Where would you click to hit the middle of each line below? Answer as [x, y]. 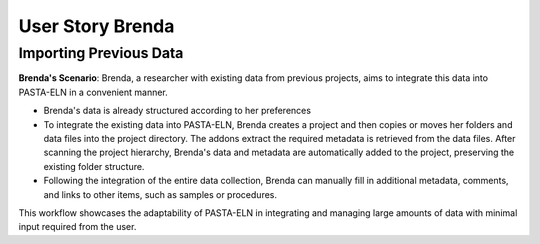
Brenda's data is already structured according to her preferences [177, 111]
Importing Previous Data [101, 53]
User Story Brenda [96, 26]
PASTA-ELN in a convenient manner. [93, 92]
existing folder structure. [94, 166]
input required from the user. [77, 227]
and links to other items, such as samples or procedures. [160, 194]
